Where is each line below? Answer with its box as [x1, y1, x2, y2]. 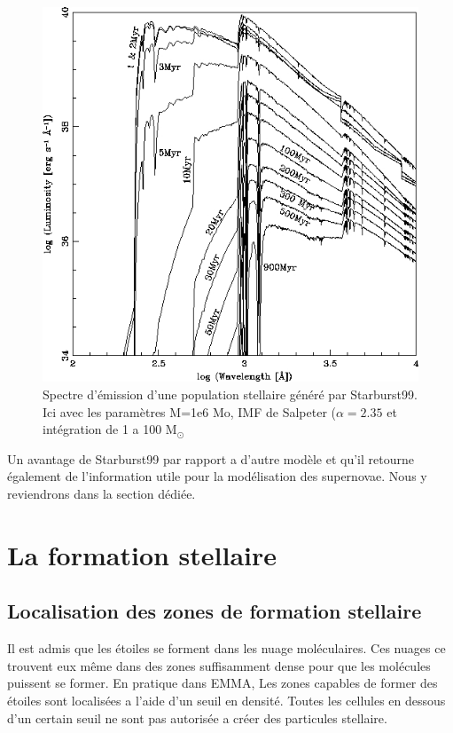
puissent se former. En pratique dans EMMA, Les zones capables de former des [7, 674, 438, 692]
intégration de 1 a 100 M [43, 420, 177, 438]
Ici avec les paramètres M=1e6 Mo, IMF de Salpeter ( [43, 402, 336, 421]
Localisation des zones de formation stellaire [7, 597, 422, 625]
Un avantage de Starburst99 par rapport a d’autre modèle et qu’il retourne [7, 449, 414, 468]
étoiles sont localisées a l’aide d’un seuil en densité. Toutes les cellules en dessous [7, 690, 446, 709]
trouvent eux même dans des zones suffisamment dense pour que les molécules [7, 656, 431, 674]
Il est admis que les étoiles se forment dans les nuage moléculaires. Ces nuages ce [7, 639, 446, 658]
